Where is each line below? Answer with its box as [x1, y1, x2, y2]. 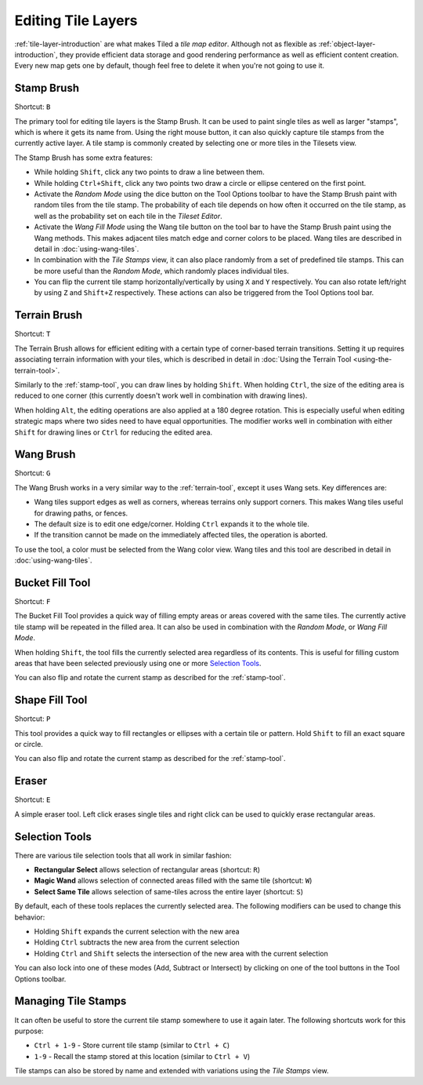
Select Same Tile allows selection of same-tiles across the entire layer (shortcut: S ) [34, 887, 303, 896]
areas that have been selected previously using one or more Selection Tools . [14, 659, 262, 668]
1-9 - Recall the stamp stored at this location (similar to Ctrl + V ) [34, 1051, 251, 1061]
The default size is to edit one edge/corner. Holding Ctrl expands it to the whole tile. [34, 519, 309, 529]
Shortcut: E [14, 795, 51, 804]
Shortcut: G [14, 468, 51, 478]
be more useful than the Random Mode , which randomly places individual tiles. [34, 266, 289, 275]
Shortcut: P [14, 714, 51, 723]
